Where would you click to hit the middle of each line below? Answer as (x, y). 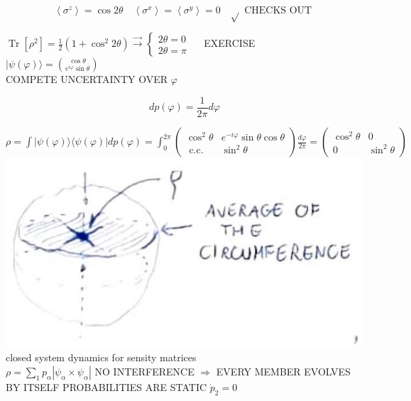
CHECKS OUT (278, 11)
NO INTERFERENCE (144, 371)
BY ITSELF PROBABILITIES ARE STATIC (106, 386)
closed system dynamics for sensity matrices (101, 357)
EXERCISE (230, 43)
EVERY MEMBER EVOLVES (283, 371)
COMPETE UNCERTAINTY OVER (87, 79)
